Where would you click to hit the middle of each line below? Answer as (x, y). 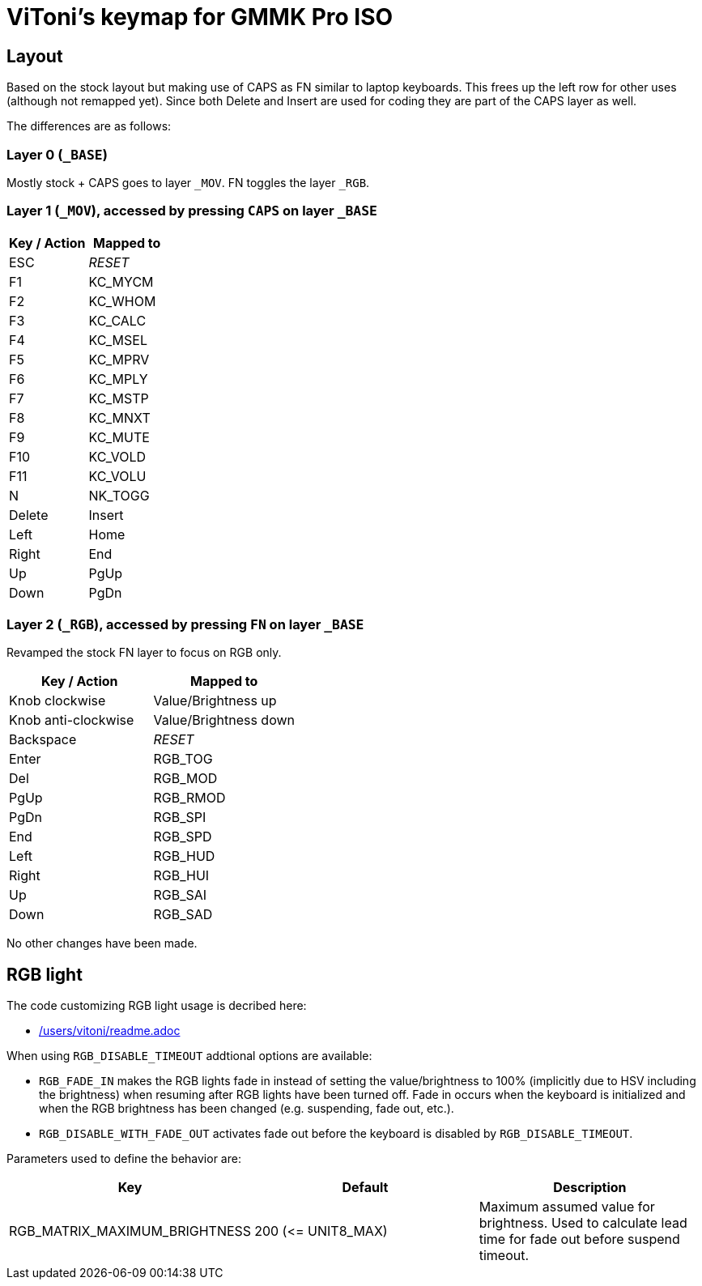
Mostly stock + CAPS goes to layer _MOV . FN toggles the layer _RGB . (188, 182)
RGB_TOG (183, 759)
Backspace (43, 740)
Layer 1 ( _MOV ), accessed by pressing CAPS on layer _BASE (192, 211)
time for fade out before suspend (579, 1239)
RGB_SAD (183, 915)
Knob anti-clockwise (72, 720)
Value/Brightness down (224, 720)
